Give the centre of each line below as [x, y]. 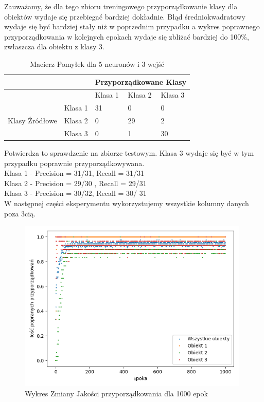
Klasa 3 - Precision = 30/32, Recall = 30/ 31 [75, 193]
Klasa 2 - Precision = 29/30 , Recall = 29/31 [75, 183]
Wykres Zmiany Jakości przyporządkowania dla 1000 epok [116, 393]
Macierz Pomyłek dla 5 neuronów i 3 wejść [97, 63]
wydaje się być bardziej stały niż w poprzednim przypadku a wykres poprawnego [132, 26]
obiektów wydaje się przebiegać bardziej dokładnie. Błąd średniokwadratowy [125, 16]
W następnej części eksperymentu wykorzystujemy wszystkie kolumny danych [127, 203]
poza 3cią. [20, 213]
